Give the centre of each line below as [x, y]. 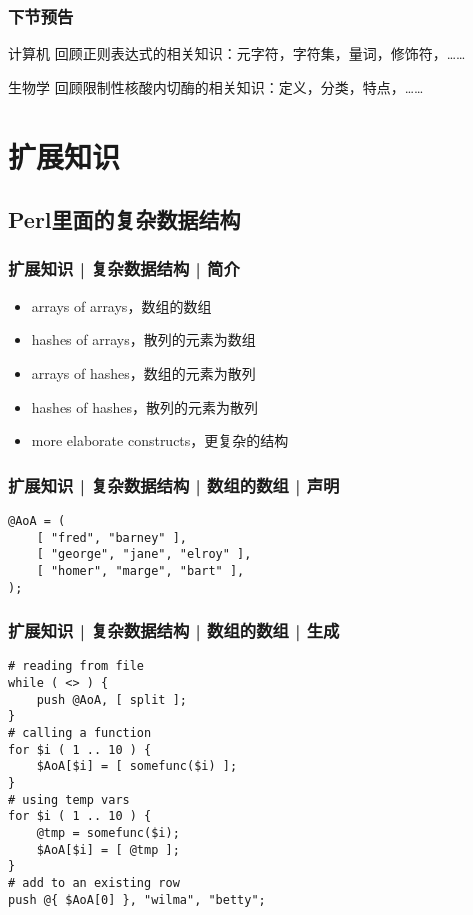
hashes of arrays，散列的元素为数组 [143, 339]
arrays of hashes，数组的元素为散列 [143, 372]
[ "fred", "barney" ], [111, 537]
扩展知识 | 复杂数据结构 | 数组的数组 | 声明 [174, 484]
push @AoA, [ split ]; [111, 699]
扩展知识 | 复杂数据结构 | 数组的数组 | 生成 [174, 630]
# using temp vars [69, 799]
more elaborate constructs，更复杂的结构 [160, 440]
